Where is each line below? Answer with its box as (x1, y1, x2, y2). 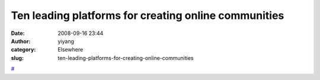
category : (11, 46, 36, 53)
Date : (11, 30, 25, 37)
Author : (11, 37, 31, 44)
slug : (11, 54, 24, 62)
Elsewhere (57, 46, 84, 53)
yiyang (57, 37, 74, 44)
